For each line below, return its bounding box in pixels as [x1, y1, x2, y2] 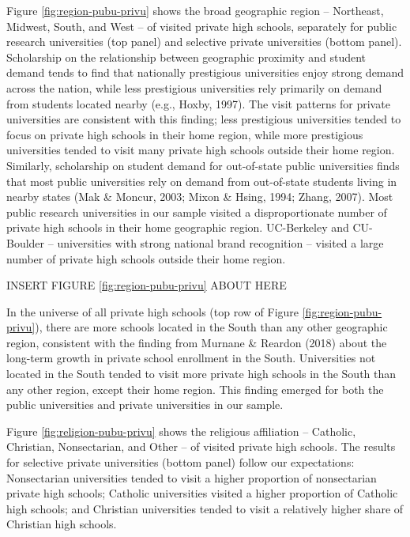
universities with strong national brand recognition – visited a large [57, 234, 384, 251]
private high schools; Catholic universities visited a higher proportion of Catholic [6, 485, 398, 501]
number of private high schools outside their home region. [6, 250, 286, 267]
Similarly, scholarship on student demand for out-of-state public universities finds [6, 157, 400, 173]
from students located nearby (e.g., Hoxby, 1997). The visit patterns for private [6, 95, 390, 112]
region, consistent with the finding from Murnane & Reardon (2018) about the [6, 334, 387, 350]
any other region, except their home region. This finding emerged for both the [6, 380, 384, 397]
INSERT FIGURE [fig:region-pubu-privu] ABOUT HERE [6, 277, 287, 293]
